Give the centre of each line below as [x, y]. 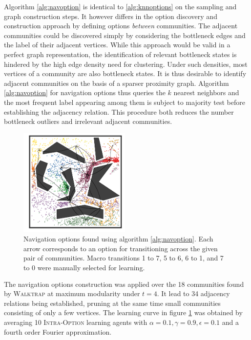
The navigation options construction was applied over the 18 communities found [124, 284]
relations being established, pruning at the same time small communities [112, 303]
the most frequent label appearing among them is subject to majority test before [125, 102]
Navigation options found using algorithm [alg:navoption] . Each [118, 239]
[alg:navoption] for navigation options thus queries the [85, 92]
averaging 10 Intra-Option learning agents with [76, 322]
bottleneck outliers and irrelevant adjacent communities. [88, 121]
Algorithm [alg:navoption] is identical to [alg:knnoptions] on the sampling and [120, 6]
